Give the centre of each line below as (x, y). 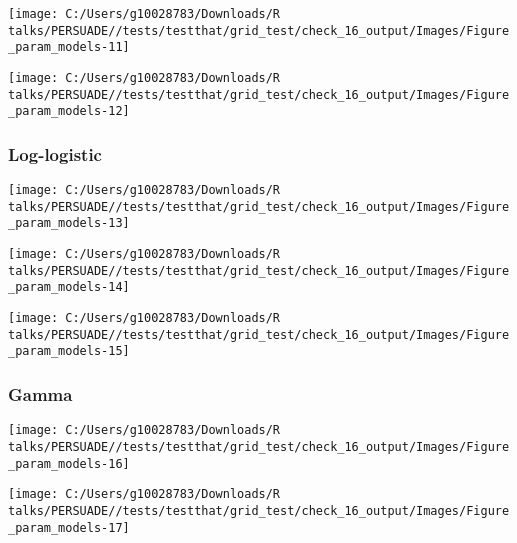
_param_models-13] (69, 223)
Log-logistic (55, 153)
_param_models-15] (69, 351)
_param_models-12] (69, 111)
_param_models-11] (69, 47)
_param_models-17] (69, 527)
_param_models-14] (69, 287)
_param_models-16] (69, 463)
